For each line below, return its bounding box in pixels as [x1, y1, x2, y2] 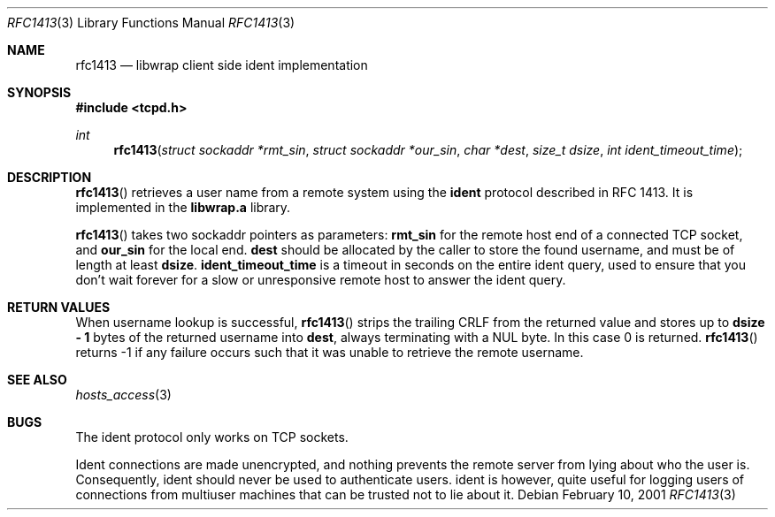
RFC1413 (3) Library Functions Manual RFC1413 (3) [7, 15, 295, 30]
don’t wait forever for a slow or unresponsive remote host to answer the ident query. [75, 272, 566, 287]
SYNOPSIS [7, 85, 72, 100]
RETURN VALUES [7, 300, 111, 315]
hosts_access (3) [75, 387, 172, 402]
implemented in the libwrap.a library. [75, 200, 291, 215]
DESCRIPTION [7, 170, 92, 185]
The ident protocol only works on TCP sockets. [75, 430, 349, 445]
